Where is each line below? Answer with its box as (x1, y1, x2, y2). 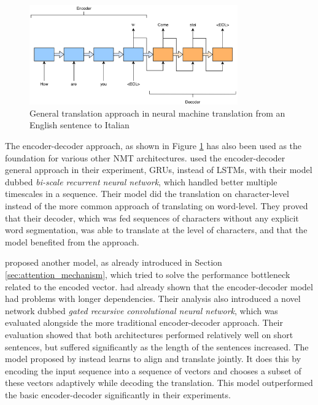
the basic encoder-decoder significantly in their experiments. (5, 388, 231, 401)
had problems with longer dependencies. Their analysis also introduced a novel (5, 292, 301, 305)
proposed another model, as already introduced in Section (5, 256, 222, 269)
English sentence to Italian (29, 118, 130, 131)
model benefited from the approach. (5, 235, 139, 248)
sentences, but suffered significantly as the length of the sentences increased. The (5, 340, 309, 353)
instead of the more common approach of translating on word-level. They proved (5, 199, 308, 212)
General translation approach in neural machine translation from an (29, 106, 285, 119)
